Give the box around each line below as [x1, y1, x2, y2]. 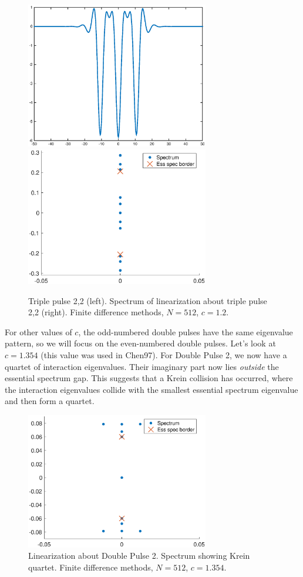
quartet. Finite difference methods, [28, 561, 153, 573]
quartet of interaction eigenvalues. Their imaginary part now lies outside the [5, 360, 279, 372]
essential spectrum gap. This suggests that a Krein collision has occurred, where [5, 372, 293, 384]
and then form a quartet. [5, 395, 95, 407]
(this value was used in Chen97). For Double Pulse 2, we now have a [41, 348, 287, 361]
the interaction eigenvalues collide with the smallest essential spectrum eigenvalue [5, 383, 298, 395]
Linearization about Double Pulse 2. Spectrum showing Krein [28, 549, 250, 562]
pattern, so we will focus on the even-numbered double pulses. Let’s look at [5, 337, 276, 349]
